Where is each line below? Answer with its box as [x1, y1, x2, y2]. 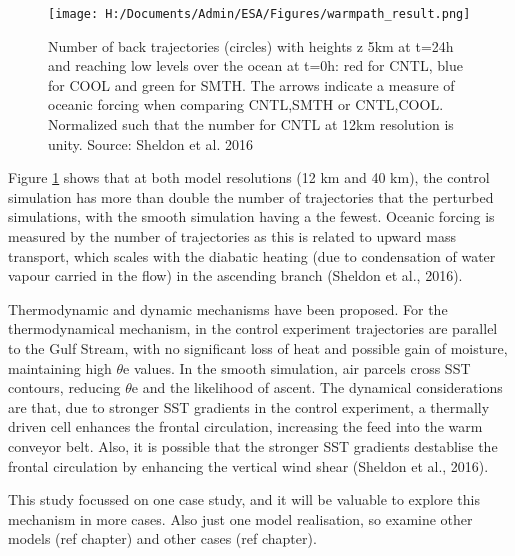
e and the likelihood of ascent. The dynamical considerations [131, 377, 503, 398]
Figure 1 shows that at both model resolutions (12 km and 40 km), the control [8, 167, 490, 188]
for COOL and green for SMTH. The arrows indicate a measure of [48, 74, 455, 95]
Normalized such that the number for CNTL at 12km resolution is [48, 114, 454, 135]
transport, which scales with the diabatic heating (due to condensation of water [8, 245, 496, 266]
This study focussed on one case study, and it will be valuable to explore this [8, 489, 480, 510]
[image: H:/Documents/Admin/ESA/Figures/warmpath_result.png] [48, 7, 471, 21]
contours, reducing [8, 377, 121, 398]
